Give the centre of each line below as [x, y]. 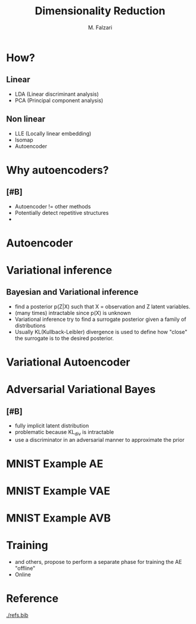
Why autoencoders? [57, 170]
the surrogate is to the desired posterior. [64, 338]
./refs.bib [17, 615]
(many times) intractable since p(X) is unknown [73, 313]
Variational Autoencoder [68, 362]
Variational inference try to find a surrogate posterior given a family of [100, 319]
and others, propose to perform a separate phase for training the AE [98, 562]
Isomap [24, 140]
